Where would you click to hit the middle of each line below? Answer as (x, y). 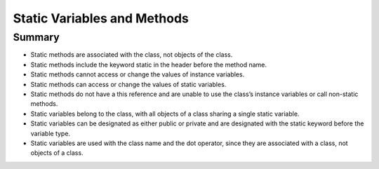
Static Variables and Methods (101, 18)
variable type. (50, 133)
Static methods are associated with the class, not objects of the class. (132, 55)
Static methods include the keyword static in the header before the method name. (148, 65)
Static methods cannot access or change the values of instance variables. (138, 74)
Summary (36, 37)
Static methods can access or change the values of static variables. (128, 84)
